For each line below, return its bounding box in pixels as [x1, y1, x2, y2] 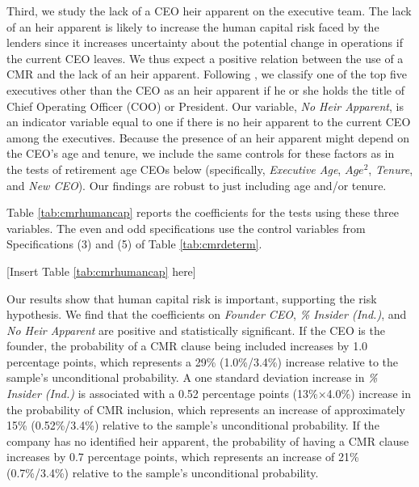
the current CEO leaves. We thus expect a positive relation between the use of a [6, 49, 404, 66]
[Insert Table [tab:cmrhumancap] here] [6, 262, 196, 279]
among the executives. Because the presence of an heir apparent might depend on [6, 129, 410, 146]
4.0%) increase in [326, 385, 411, 402]
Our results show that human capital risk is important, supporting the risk [6, 290, 377, 307]
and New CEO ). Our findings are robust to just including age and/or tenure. [6, 176, 387, 193]
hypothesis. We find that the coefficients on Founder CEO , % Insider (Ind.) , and [6, 306, 407, 323]
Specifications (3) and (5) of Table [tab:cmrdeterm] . [6, 235, 262, 252]
